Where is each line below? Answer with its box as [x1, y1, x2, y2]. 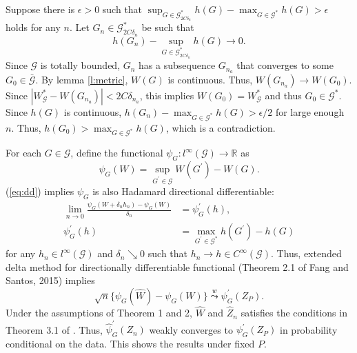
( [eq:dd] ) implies [6, 184, 74, 199]
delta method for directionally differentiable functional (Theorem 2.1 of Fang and [6, 259, 349, 274]
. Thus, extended [271, 246, 342, 261]
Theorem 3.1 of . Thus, [6, 322, 103, 336]
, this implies [139, 88, 194, 102]
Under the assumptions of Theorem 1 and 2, [6, 305, 192, 320]
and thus [265, 88, 302, 102]
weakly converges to [149, 322, 233, 336]
